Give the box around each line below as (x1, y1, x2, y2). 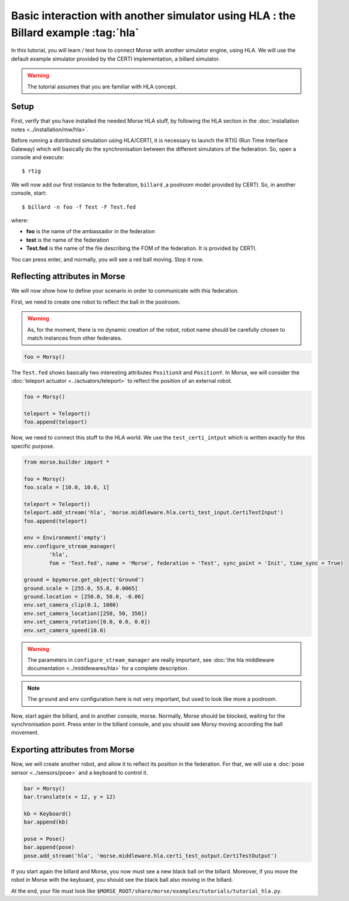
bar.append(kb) (23, 819, 68, 826)
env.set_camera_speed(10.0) (23, 627, 106, 634)
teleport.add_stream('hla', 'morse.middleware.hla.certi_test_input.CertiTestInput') (23, 509, 284, 516)
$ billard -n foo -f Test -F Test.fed (22, 203, 136, 210)
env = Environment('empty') (23, 534, 106, 541)
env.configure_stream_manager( (23, 543, 117, 549)
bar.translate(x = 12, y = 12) (23, 793, 117, 801)
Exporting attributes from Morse (11, 745, 135, 755)
